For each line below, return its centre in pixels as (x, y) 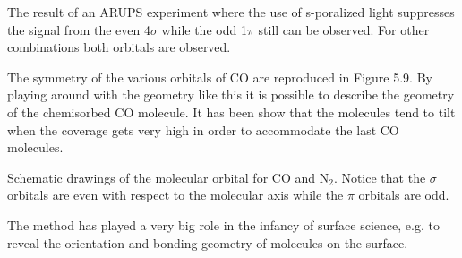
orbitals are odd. (404, 195)
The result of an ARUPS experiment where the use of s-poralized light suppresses (231, 12)
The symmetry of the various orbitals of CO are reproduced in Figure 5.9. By (220, 77)
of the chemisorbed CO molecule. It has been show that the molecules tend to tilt (231, 112)
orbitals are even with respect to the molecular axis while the (175, 195)
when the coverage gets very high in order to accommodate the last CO (203, 129)
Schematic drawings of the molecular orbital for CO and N (168, 177)
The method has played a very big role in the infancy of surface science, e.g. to (223, 224)
